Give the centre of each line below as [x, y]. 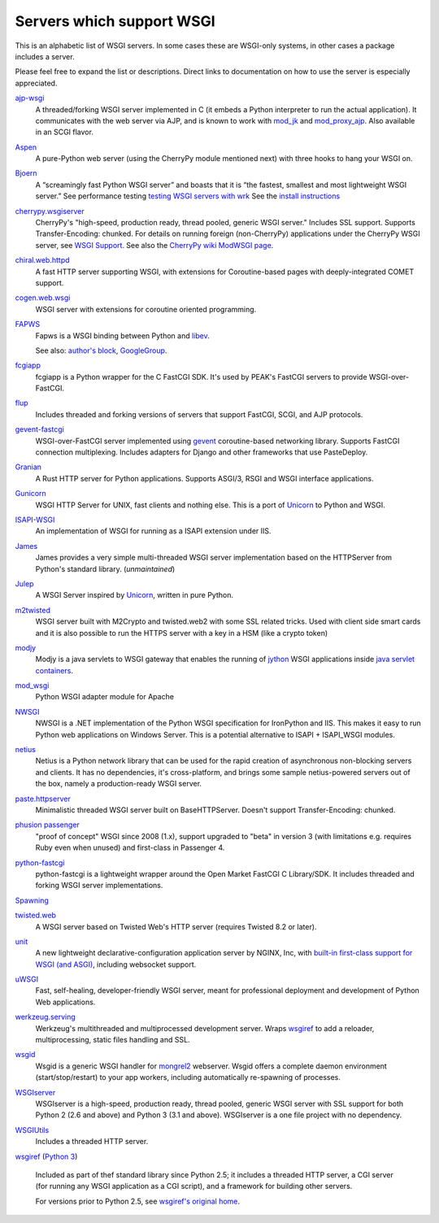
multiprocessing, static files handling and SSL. [113, 1040]
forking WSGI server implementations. [99, 886]
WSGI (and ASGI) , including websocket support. [116, 964]
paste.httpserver [43, 799]
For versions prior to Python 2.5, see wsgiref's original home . [137, 1201]
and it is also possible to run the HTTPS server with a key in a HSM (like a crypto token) [182, 633]
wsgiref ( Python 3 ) [46, 1156]
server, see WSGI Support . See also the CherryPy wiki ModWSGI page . [154, 245]
